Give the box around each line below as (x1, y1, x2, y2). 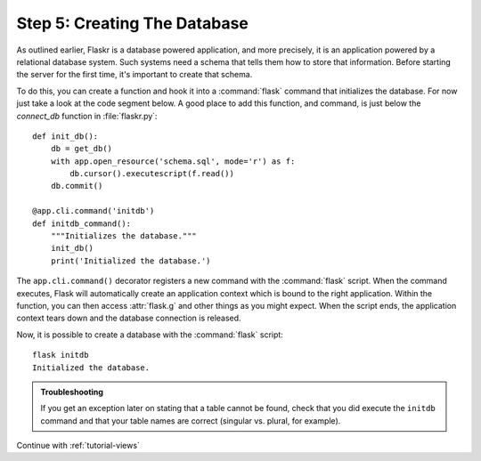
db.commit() (50, 181, 103, 191)
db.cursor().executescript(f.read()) (69, 169, 235, 179)
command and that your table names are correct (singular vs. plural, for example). (40, 415, 341, 426)
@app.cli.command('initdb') (32, 206, 155, 216)
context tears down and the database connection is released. (16, 312, 241, 324)
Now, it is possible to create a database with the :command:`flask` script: (16, 329, 284, 340)
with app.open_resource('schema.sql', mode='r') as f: (50, 156, 296, 166)
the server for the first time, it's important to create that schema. (16, 69, 253, 80)
